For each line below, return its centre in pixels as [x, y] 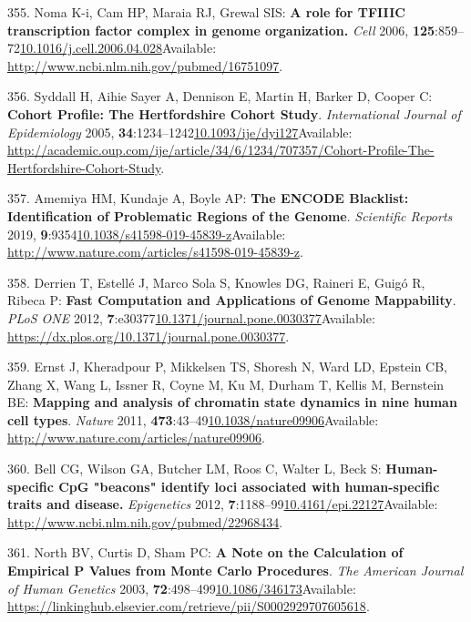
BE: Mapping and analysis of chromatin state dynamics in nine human [232, 402]
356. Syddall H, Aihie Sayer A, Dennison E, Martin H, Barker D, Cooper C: [220, 96]
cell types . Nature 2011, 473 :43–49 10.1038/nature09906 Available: [193, 419]
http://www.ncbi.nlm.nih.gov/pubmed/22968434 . [145, 521]
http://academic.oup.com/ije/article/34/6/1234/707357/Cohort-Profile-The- [221, 150]
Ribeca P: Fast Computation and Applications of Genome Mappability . [232, 300]
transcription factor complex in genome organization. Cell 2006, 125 [221, 30]
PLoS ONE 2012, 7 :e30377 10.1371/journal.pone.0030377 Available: [191, 317]
